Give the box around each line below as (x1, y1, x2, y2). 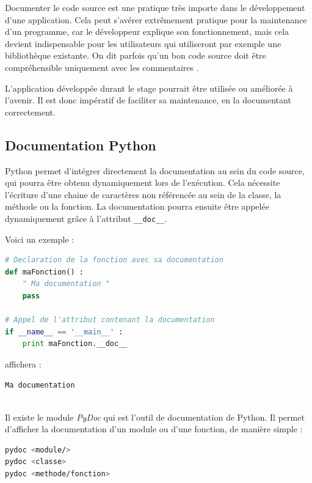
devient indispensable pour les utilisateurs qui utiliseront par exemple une (5, 37, 281, 50)
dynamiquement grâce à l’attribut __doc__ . (5, 212, 167, 224)
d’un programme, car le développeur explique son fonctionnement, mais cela (5, 25, 289, 38)
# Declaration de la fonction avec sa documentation (5, 256, 223, 265)
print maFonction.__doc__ (22, 339, 128, 348)
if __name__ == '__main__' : (5, 327, 123, 336)
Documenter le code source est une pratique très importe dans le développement (5, 1, 305, 13)
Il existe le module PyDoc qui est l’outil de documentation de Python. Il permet (5, 410, 305, 423)
